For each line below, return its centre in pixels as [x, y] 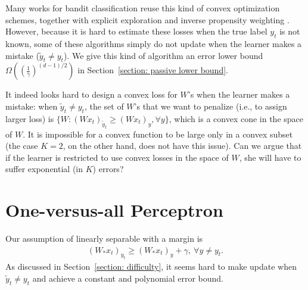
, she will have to [270, 157]
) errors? [108, 169]
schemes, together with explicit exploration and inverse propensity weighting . [147, 19]
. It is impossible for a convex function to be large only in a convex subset [158, 134]
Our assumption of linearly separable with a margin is [104, 238]
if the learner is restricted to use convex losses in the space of [117, 157]
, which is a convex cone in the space [236, 118]
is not [290, 31]
